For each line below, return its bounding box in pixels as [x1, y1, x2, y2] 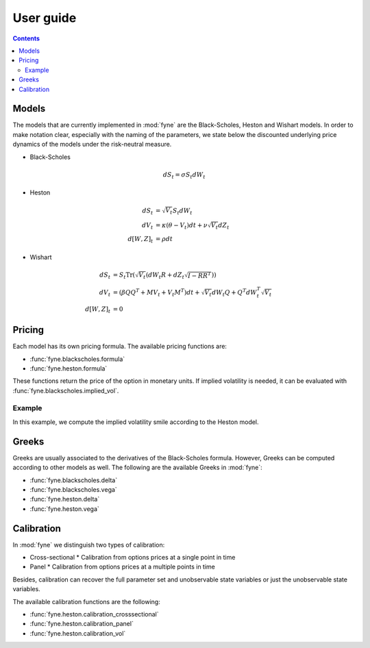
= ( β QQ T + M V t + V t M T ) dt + [112, 288, 200, 298]
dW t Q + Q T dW [211, 288, 257, 298]
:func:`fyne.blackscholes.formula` [29, 355, 125, 363]
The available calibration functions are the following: [12, 597, 160, 606]
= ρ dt [155, 235, 173, 243]
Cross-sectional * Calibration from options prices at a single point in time [29, 553, 236, 561]
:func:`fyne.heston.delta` [29, 495, 100, 503]
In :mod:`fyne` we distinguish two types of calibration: [12, 540, 165, 549]
